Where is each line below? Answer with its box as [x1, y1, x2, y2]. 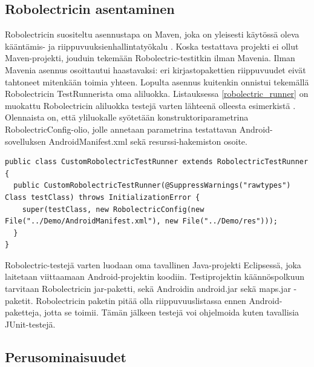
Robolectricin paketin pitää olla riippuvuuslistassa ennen [36, 294, 246, 306]
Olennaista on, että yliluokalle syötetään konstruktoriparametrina [5, 111, 249, 124]
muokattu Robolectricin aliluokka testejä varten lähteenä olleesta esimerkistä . [5, 99, 296, 111]
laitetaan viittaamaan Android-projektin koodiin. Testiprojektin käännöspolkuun [5, 270, 305, 283]
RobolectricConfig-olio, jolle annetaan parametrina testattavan [5, 122, 237, 135]
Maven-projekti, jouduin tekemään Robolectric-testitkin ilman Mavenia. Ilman [5, 51, 295, 64]
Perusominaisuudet [5, 347, 126, 366]
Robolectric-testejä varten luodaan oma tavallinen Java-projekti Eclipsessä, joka [5, 258, 301, 271]
